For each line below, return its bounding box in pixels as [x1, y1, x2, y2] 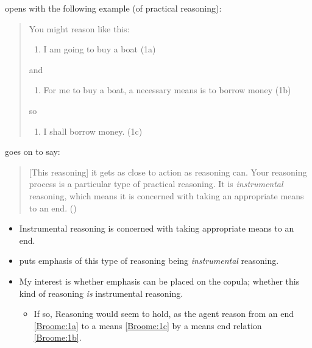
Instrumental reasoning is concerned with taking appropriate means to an [19, 222, 294, 235]
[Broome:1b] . [34, 331, 82, 344]
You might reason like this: [29, 22, 130, 35]
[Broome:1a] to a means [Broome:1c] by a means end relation [34, 319, 262, 332]
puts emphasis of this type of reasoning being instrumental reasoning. [19, 254, 279, 267]
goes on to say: [5, 145, 60, 158]
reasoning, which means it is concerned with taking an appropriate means [29, 189, 304, 202]
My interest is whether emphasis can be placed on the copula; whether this [19, 274, 300, 287]
